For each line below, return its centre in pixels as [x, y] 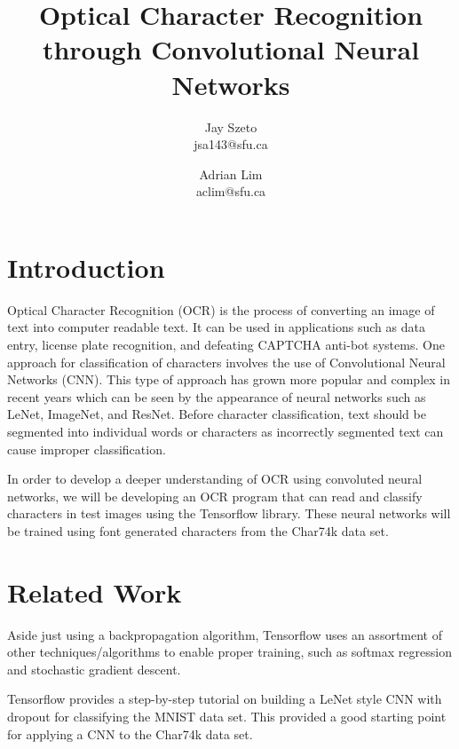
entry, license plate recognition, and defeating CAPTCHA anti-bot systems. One [226, 344]
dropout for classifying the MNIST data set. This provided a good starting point [227, 717]
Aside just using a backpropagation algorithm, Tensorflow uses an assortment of [225, 634]
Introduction [86, 267]
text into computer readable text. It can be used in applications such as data [216, 327]
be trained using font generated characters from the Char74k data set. [198, 530]
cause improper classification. [87, 449]
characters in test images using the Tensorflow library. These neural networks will [229, 513]
